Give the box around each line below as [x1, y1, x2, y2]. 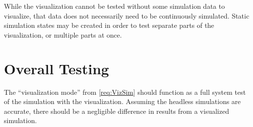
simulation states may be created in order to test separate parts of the [4, 20, 214, 30]
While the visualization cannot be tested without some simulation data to [4, 1, 225, 11]
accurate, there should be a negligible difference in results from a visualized [4, 106, 229, 116]
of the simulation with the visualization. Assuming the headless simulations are [4, 96, 241, 106]
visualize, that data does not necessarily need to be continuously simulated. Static [4, 10, 250, 21]
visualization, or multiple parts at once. [4, 29, 122, 40]
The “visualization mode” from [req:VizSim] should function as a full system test [4, 86, 246, 97]
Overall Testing [4, 58, 109, 78]
